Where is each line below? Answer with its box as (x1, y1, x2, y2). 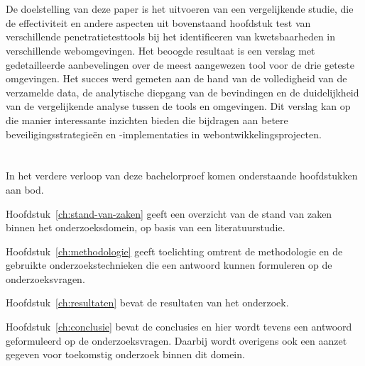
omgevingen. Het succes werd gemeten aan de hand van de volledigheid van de (6, 71, 347, 86)
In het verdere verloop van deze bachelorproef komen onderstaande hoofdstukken (6, 168, 358, 183)
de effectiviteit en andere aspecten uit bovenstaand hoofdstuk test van (6, 15, 311, 30)
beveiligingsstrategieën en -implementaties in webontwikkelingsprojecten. (6, 126, 322, 141)
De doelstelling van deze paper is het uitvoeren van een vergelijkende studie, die (6, 1, 354, 16)
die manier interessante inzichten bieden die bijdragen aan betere (6, 112, 288, 127)
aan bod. (6, 182, 44, 196)
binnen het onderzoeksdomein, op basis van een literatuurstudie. (6, 220, 285, 235)
